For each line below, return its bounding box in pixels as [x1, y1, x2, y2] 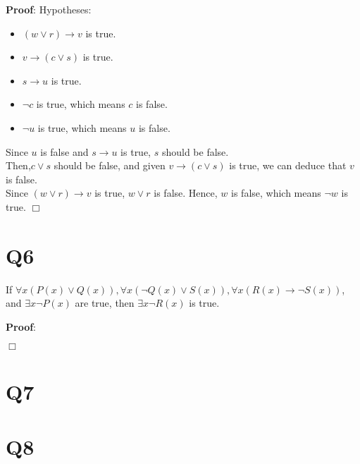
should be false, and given [54, 158, 166, 173]
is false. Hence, [154, 185, 218, 200]
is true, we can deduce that [229, 158, 347, 173]
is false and [40, 144, 89, 159]
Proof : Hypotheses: [6, 2, 92, 16]
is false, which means [231, 185, 321, 200]
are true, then [75, 295, 135, 310]
